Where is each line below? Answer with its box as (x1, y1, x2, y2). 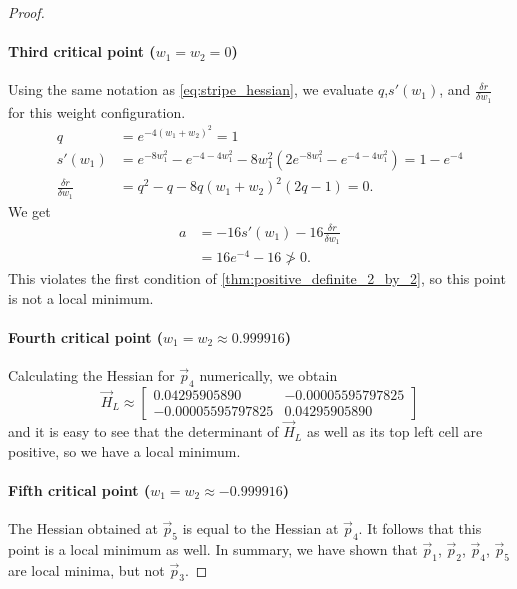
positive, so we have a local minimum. (8, 440, 241, 461)
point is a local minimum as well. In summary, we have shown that (8, 538, 418, 559)
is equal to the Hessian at (182, 518, 339, 539)
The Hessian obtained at (8, 518, 158, 539)
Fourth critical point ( (8, 326, 164, 347)
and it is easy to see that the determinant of (8, 421, 279, 442)
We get (8, 200, 51, 221)
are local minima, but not (8, 559, 165, 580)
